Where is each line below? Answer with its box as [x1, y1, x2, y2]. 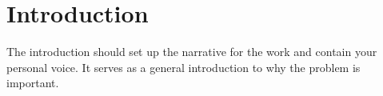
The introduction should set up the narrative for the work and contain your [6, 43, 377, 60]
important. [6, 74, 59, 91]
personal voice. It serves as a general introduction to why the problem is [6, 58, 361, 75]
